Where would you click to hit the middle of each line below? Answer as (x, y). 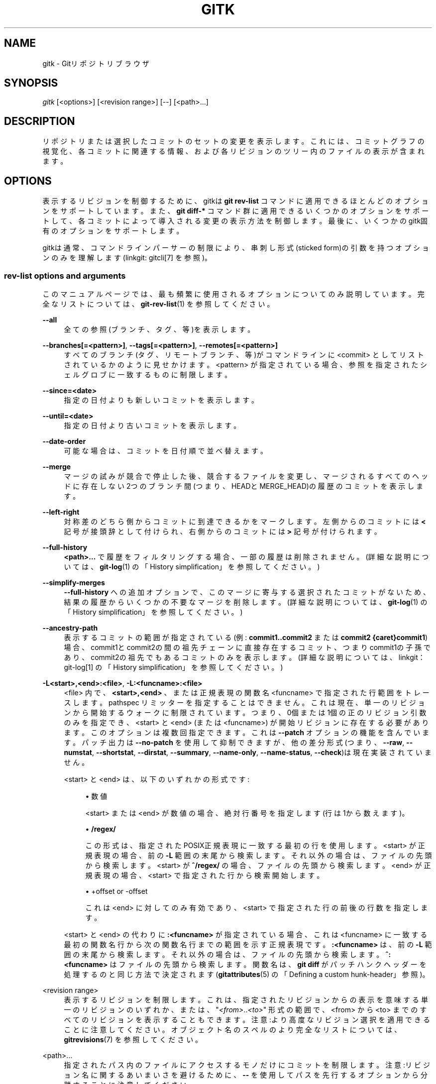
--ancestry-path (70, 628)
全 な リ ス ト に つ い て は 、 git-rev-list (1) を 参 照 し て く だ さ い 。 (158, 304)
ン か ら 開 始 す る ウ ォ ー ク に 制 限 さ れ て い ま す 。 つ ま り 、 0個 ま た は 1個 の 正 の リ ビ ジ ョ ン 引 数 (245, 712)
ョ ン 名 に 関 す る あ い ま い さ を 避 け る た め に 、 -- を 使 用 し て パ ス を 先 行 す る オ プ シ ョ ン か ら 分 (246, 1075)
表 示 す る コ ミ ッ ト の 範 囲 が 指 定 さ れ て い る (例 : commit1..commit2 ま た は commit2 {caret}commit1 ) (246, 637)
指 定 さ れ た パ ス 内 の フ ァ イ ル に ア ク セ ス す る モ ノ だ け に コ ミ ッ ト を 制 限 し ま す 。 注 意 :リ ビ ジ (247, 1065)
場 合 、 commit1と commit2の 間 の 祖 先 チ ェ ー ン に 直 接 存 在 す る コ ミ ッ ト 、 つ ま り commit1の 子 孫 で (247, 647)
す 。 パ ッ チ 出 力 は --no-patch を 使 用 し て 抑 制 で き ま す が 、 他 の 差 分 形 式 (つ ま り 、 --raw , (234, 742)
